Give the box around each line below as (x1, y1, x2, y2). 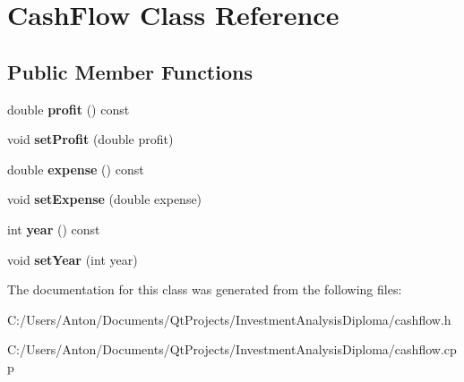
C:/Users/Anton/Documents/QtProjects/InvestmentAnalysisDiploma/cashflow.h (7, 310, 451, 328)
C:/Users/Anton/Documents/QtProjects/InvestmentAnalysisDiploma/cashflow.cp (7, 340, 457, 359)
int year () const (7, 219, 100, 238)
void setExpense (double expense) (7, 190, 202, 208)
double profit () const (7, 99, 130, 118)
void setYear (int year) (7, 250, 138, 268)
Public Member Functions (7, 57, 253, 85)
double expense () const (7, 159, 144, 178)
